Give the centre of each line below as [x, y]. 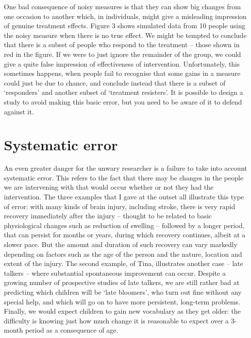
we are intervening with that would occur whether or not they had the [109, 187]
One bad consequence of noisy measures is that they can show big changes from [122, 6]
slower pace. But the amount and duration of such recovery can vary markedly [121, 244]
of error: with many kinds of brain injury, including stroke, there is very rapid [120, 206]
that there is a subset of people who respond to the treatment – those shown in [122, 44]
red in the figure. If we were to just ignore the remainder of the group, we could [123, 54]
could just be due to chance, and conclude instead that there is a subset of [115, 82]
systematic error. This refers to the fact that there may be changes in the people [124, 177]
